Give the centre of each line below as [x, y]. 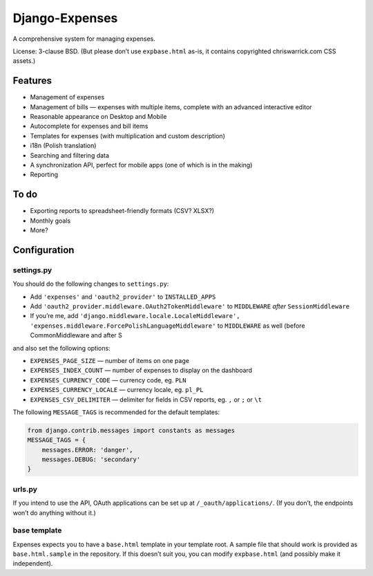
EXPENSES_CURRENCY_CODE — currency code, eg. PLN [108, 380]
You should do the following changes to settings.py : [91, 284]
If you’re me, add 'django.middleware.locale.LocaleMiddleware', [135, 316]
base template [37, 530]
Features [32, 81]
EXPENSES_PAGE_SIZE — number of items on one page [110, 360]
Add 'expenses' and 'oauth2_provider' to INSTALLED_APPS [123, 297]
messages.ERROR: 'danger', [88, 450]
